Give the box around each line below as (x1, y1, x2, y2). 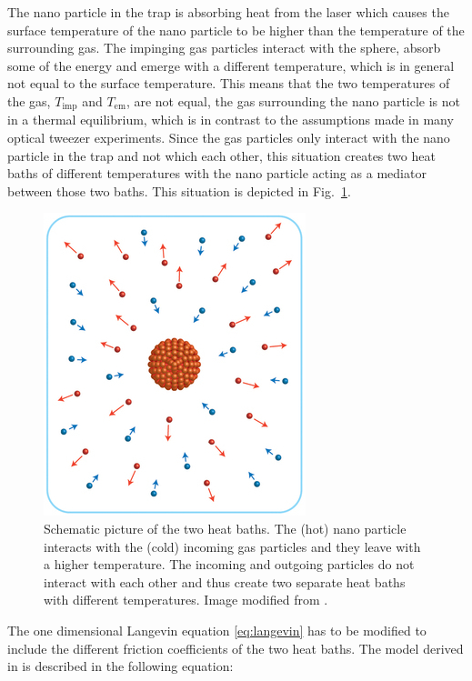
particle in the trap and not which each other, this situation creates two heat (7, 145, 436, 165)
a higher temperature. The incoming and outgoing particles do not (44, 555, 415, 574)
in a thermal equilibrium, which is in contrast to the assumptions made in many (7, 110, 454, 129)
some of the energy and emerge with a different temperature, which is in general (7, 55, 455, 75)
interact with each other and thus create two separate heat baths (44, 572, 406, 591)
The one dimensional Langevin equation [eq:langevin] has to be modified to (7, 620, 427, 639)
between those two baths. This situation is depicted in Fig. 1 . (7, 181, 351, 200)
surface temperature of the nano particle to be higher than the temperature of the (7, 20, 465, 39)
